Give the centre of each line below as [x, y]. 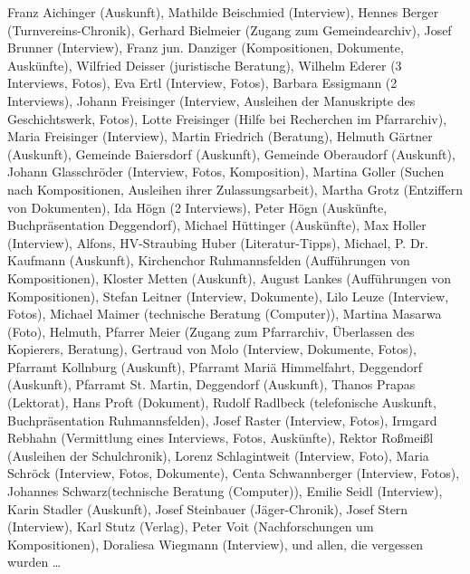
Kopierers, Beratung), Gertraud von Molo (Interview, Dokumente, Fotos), [212, 349]
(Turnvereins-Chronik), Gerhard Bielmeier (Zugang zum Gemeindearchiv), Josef [230, 29]
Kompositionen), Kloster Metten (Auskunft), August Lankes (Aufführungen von [229, 277]
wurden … [34, 562]
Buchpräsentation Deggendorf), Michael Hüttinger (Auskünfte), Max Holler [217, 225]
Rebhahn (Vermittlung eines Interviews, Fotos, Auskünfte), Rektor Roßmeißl [221, 438]
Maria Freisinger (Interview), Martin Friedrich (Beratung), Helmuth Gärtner [220, 136]
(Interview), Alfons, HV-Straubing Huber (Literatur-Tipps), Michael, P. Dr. [218, 242]
